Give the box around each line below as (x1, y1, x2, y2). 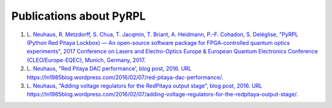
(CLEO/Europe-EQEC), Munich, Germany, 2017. (26, 56, 146, 64)
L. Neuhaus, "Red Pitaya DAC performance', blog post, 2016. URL (26, 65, 192, 72)
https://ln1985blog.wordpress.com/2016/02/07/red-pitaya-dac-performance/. (26, 74, 224, 81)
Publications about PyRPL (11, 9, 146, 23)
